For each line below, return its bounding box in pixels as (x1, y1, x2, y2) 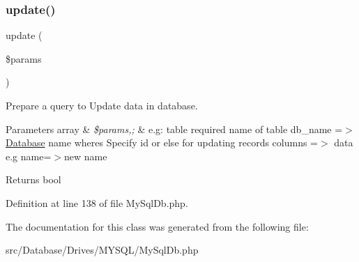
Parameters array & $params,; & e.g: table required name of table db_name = (6, 121, 343, 136)
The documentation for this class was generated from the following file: (6, 219, 309, 233)
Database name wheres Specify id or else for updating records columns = (6, 135, 318, 150)
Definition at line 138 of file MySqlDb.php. (6, 195, 188, 210)
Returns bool (6, 172, 61, 187)
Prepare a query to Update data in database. (6, 98, 198, 112)
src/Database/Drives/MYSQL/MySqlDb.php (6, 242, 199, 257)
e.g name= (6, 148, 52, 163)
